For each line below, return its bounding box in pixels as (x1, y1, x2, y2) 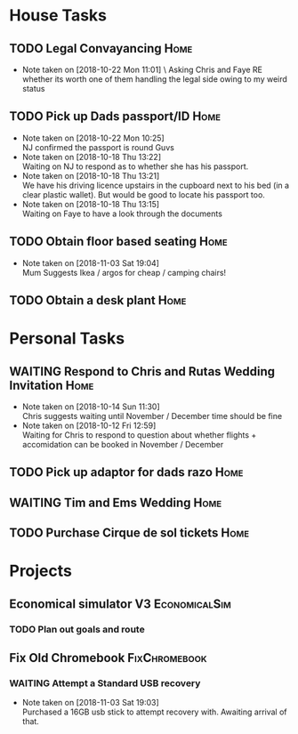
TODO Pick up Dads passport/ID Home (9, 109, 221, 125)
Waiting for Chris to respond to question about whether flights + (21, 430, 257, 440)
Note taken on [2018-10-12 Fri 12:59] (21, 420, 157, 432)
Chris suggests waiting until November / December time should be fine (21, 411, 283, 422)
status (21, 84, 45, 93)
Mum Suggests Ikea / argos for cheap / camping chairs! (21, 267, 227, 278)
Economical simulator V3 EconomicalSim (9, 596, 231, 611)
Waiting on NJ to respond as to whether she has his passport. (21, 161, 249, 172)
